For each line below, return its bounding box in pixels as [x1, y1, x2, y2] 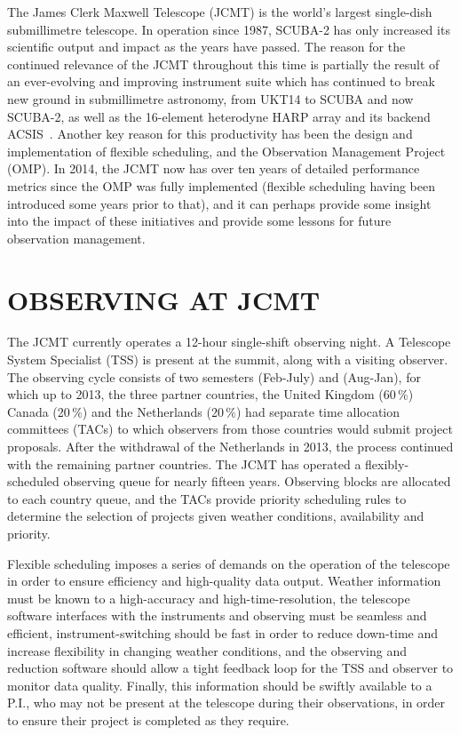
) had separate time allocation [235, 402, 401, 420]
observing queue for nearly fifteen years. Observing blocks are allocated [63, 472, 451, 491]
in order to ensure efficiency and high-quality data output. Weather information [7, 571, 441, 590]
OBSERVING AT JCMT [7, 281, 321, 317]
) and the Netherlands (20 [82, 402, 224, 420]
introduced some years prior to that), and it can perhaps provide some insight [7, 194, 432, 212]
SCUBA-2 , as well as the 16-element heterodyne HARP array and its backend [7, 107, 431, 125]
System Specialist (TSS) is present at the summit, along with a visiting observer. [7, 350, 448, 369]
